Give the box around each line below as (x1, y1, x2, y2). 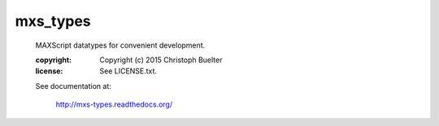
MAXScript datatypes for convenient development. (35, 40, 206, 50)
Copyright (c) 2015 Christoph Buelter (99, 55, 223, 65)
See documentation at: (35, 81, 111, 90)
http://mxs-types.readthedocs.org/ (55, 99, 173, 109)
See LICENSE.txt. (99, 66, 158, 76)
